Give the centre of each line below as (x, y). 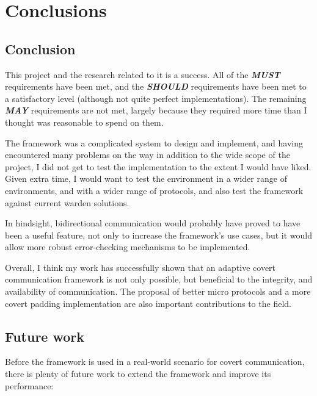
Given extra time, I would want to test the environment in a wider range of (146, 178)
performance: (29, 385)
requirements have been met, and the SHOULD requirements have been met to (156, 86)
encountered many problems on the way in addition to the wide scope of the (148, 155)
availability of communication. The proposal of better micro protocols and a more (158, 291)
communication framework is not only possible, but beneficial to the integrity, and (159, 279)
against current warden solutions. (67, 202)
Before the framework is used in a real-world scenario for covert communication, (155, 362)
